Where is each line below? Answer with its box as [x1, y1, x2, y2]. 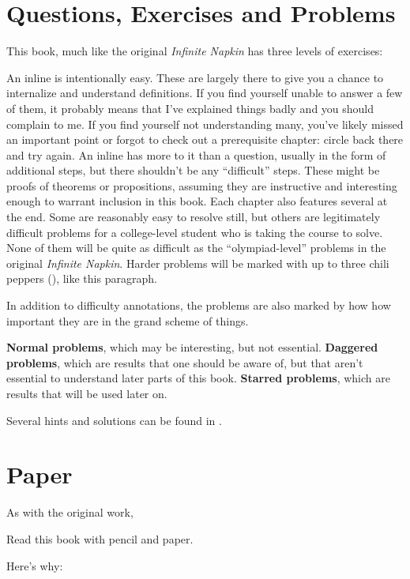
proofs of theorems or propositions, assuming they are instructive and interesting [6, 177, 397, 194]
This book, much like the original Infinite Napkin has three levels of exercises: [6, 43, 383, 59]
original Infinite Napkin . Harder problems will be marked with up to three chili [6, 254, 389, 271]
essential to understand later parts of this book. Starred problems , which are [6, 370, 390, 386]
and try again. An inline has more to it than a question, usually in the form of [6, 146, 386, 163]
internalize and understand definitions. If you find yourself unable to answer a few [6, 85, 403, 101]
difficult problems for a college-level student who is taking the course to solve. [6, 224, 383, 240]
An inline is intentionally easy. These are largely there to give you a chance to [6, 69, 384, 85]
